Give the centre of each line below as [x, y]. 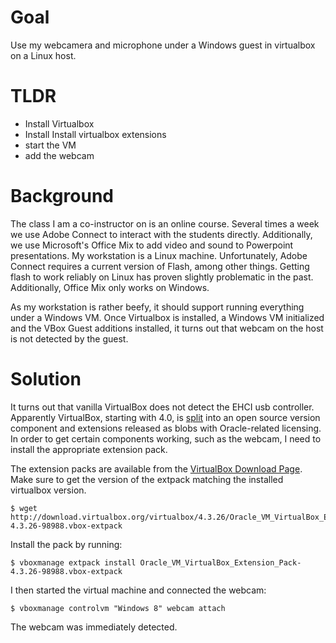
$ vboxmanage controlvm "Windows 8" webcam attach [118, 608]
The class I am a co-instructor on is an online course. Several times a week [165, 223]
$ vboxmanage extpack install [73, 562]
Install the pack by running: [66, 544]
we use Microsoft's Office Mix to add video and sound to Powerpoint [152, 245]
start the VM [50, 145]
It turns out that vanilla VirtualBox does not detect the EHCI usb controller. [162, 407]
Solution [46, 379]
